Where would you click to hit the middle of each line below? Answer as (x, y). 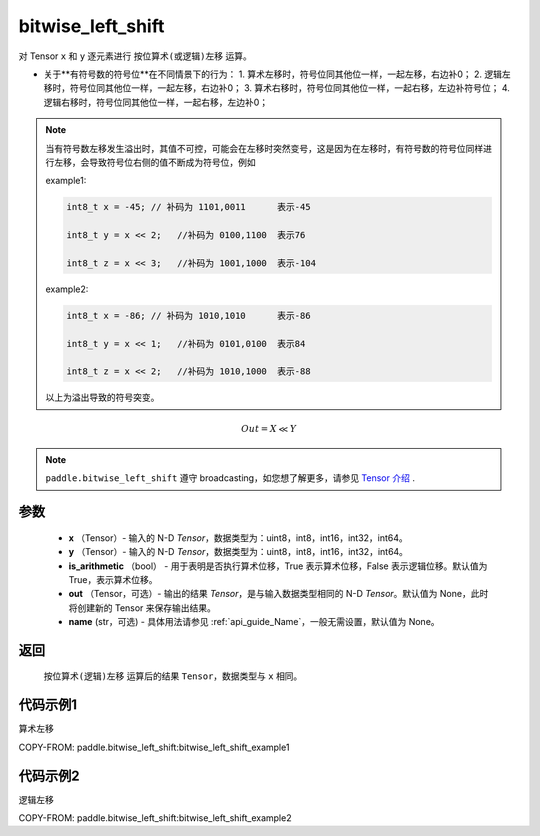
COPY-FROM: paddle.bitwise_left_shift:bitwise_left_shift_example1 (154, 747)
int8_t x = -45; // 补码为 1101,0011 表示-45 (188, 207)
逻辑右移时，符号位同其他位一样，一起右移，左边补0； (156, 102)
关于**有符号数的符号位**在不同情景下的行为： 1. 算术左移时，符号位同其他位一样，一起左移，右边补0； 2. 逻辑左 (277, 74)
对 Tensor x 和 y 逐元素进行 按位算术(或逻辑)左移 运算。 (135, 56)
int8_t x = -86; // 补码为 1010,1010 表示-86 (188, 315)
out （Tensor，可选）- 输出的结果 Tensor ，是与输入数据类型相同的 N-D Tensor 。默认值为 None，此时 (278, 594)
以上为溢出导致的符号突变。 (102, 397)
